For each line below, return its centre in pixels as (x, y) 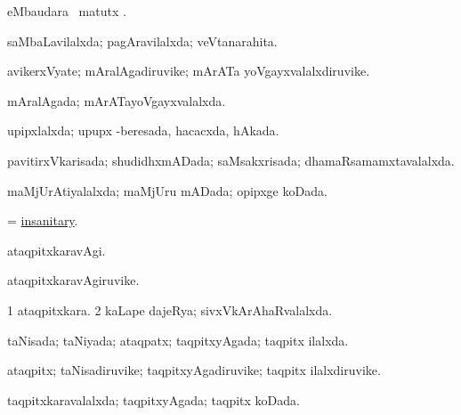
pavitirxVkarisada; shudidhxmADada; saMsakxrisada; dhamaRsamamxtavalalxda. (231, 160)
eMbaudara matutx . (67, 11)
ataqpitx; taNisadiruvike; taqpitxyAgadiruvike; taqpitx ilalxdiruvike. (194, 370)
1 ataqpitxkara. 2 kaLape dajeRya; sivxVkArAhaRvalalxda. (170, 309)
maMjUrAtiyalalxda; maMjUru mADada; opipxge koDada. (167, 190)
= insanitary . (43, 220)
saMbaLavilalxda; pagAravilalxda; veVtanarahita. (142, 41)
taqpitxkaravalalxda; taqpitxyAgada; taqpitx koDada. (154, 399)
